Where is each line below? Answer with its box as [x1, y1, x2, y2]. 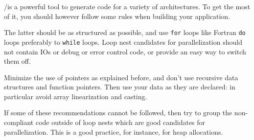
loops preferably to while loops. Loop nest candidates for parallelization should [4, 36, 242, 47]
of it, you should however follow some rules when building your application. [4, 11, 230, 21]
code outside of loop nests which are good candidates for [35, 117, 206, 127]
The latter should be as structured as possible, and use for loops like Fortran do [4, 27, 246, 37]
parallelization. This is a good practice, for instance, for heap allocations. [4, 126, 223, 137]
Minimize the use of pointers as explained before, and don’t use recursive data [4, 72, 238, 82]
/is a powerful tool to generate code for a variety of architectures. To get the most [4, 1, 251, 11]
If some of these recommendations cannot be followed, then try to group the [4, 107, 232, 118]
